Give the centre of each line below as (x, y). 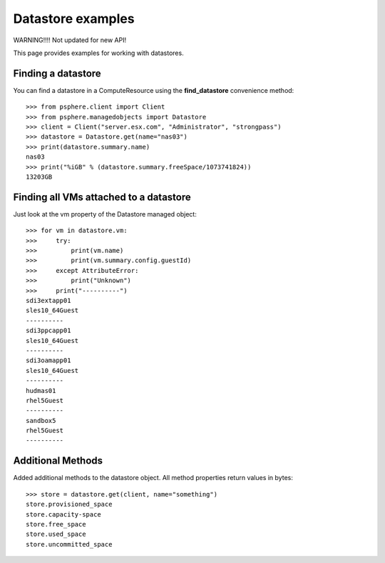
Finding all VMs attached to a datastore (102, 197)
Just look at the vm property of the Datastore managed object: (105, 214)
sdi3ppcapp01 (48, 331)
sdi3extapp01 (48, 300)
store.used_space (56, 534)
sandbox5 (41, 420)
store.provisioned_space (69, 504)
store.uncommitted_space (69, 544)
